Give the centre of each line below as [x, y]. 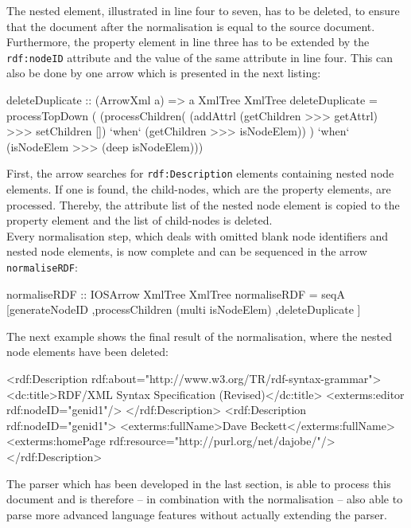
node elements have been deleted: [87, 352]
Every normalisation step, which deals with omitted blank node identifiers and [198, 235]
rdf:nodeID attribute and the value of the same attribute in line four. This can [200, 57]
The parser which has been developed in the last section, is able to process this [199, 483]
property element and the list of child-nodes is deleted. [140, 220]
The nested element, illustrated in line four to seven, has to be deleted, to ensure [203, 10]
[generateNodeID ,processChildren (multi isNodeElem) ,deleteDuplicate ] [184, 309]
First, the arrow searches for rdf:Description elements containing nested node [200, 173]
